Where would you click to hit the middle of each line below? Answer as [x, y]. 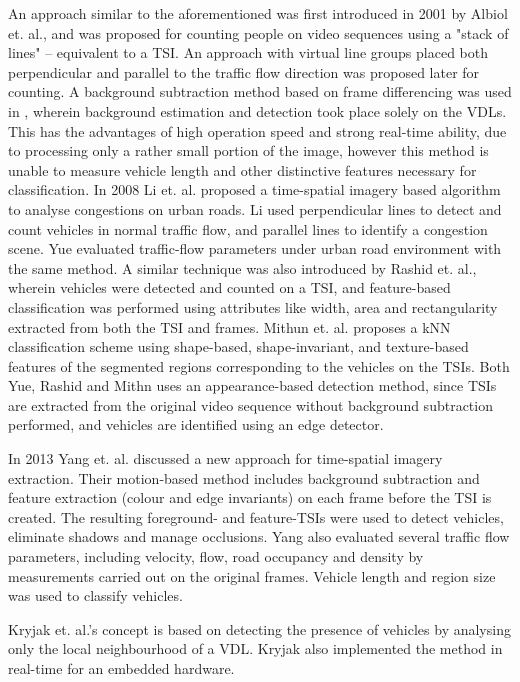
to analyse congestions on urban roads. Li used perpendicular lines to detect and [255, 208]
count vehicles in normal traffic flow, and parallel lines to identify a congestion [248, 228]
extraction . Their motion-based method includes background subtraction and [244, 477]
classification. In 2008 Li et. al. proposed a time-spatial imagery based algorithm [254, 189]
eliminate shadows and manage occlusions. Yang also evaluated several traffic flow [259, 536]
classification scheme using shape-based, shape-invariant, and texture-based [238, 346]
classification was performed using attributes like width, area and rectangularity [253, 306]
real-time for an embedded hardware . [121, 668]
